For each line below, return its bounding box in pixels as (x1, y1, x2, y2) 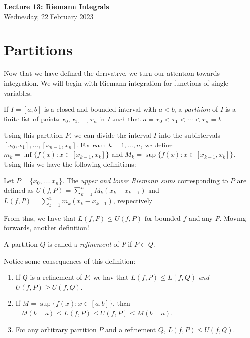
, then (112, 298, 130, 308)
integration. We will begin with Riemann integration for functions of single (4, 77, 228, 88)
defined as (4, 185, 34, 195)
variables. (4, 87, 32, 97)
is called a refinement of (48, 239, 119, 249)
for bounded (144, 213, 181, 223)
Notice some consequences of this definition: (4, 255, 136, 266)
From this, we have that (4, 213, 76, 223)
